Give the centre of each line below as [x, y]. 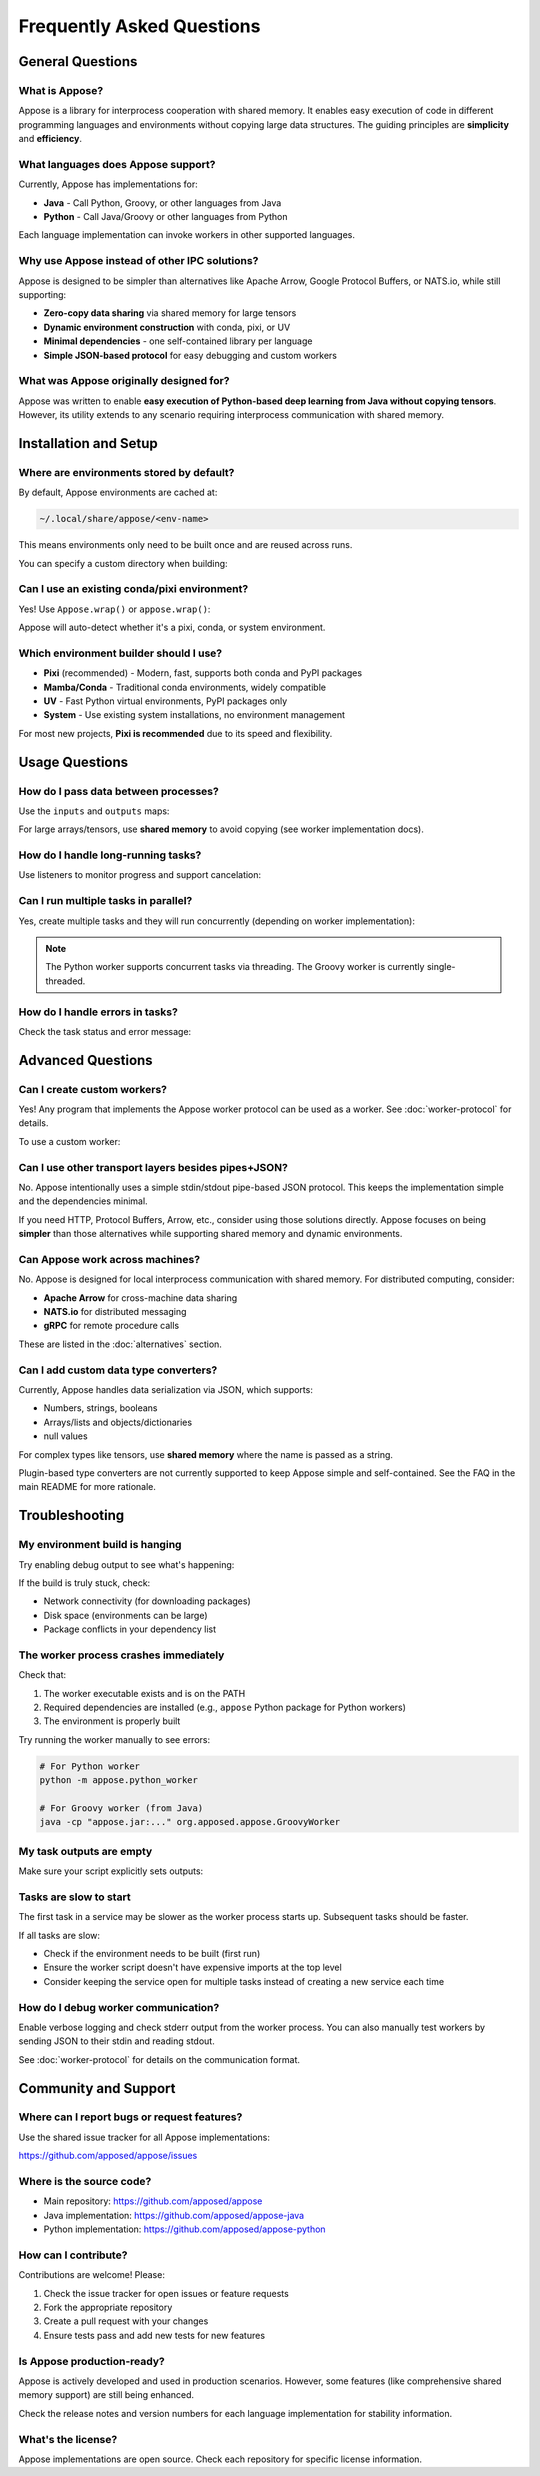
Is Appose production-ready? [91, 2361]
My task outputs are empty [85, 1851]
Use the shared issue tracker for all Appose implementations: [144, 2137]
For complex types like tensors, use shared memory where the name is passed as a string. [206, 1454]
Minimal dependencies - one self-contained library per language [178, 341]
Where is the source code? [85, 2181]
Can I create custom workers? [92, 1089]
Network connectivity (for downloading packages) [147, 1601]
